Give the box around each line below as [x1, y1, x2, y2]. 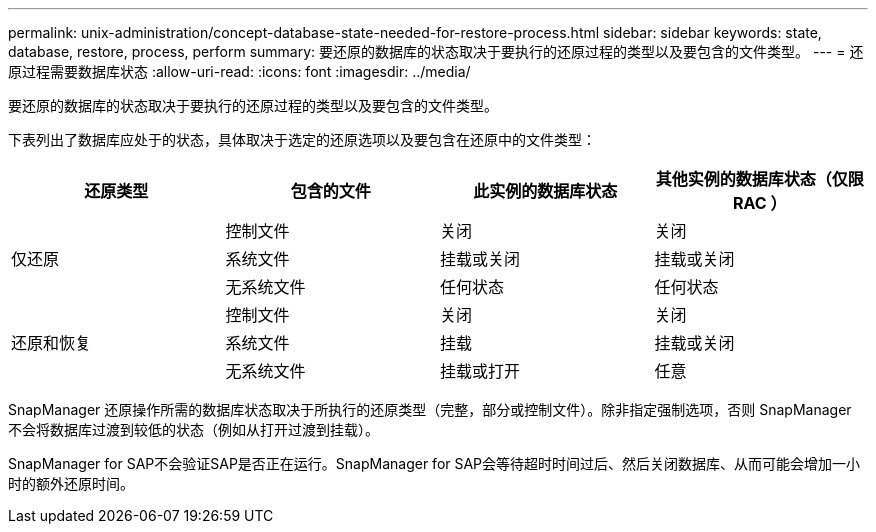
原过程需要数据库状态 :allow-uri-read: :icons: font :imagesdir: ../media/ [8, 63, 471, 80]
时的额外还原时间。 [8, 475, 134, 492]
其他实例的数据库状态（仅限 [655, 169, 864, 189]
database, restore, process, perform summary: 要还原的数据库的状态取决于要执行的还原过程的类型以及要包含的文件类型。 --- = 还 [8, 43, 864, 60]
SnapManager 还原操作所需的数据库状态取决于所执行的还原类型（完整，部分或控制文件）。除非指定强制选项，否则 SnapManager [8, 401, 852, 418]
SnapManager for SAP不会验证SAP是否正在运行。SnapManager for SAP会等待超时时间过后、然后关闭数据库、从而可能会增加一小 [8, 455, 861, 472]
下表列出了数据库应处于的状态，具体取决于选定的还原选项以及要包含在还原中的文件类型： [8, 131, 596, 148]
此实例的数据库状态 [473, 181, 618, 201]
